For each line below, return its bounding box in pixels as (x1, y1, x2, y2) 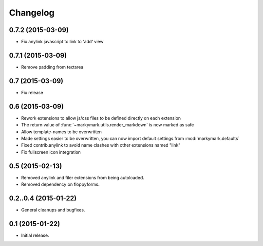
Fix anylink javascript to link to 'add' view (21, 39, 104, 45)
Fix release (21, 89, 43, 95)
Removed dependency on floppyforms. (21, 181, 100, 187)
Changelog (9, 7, 55, 18)
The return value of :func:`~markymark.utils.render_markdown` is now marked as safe (21, 122, 194, 128)
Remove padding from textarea (21, 64, 84, 70)
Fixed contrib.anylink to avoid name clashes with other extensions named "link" (21, 142, 181, 148)
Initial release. (21, 232, 49, 238)
